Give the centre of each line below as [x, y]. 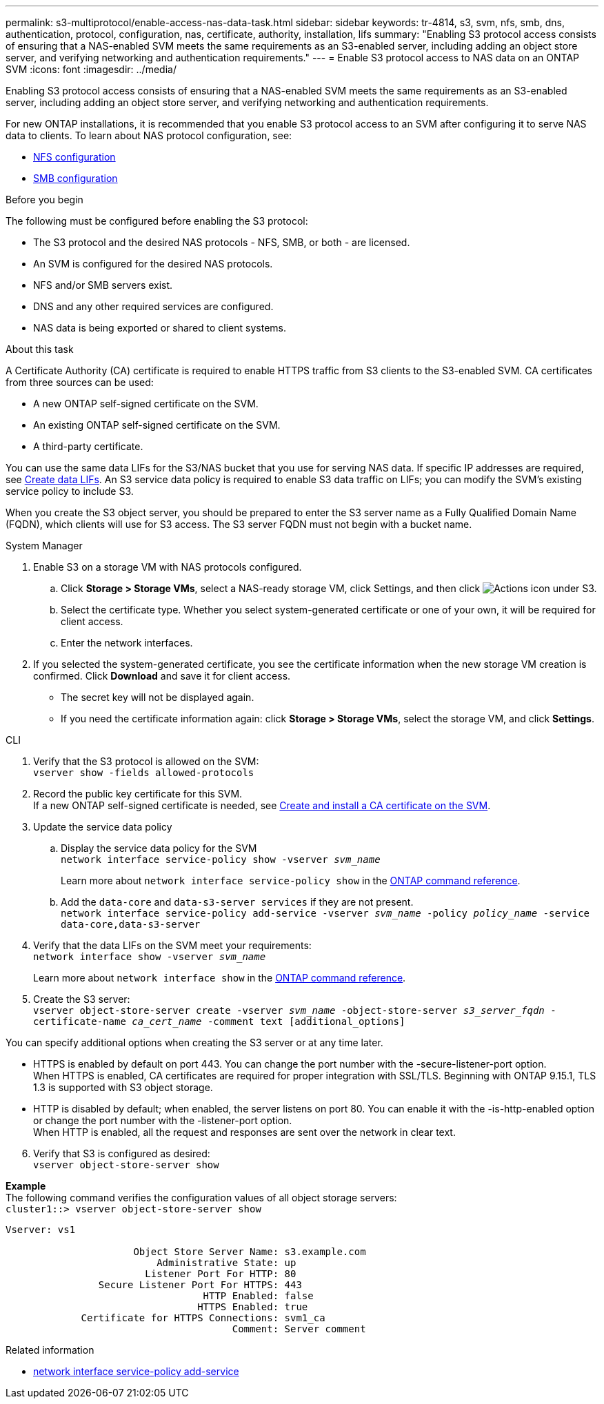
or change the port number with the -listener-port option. [163, 1120]
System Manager [44, 546]
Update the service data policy [103, 827]
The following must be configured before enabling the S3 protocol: [157, 221]
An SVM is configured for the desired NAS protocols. [153, 264]
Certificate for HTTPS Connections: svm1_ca [203, 1318]
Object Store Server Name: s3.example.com [250, 1252]
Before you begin [44, 200]
